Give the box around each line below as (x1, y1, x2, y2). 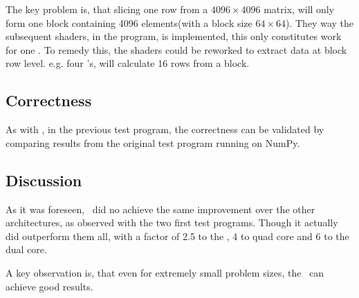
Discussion (6, 169, 82, 190)
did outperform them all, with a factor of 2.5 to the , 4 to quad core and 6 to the (6, 228, 349, 243)
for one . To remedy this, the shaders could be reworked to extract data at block (6, 42, 347, 57)
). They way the (286, 15, 353, 30)
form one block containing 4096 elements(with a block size (6, 15, 252, 30)
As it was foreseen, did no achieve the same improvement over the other (6, 201, 315, 216)
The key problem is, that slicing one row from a (6, 2, 208, 16)
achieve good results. (6, 279, 93, 293)
